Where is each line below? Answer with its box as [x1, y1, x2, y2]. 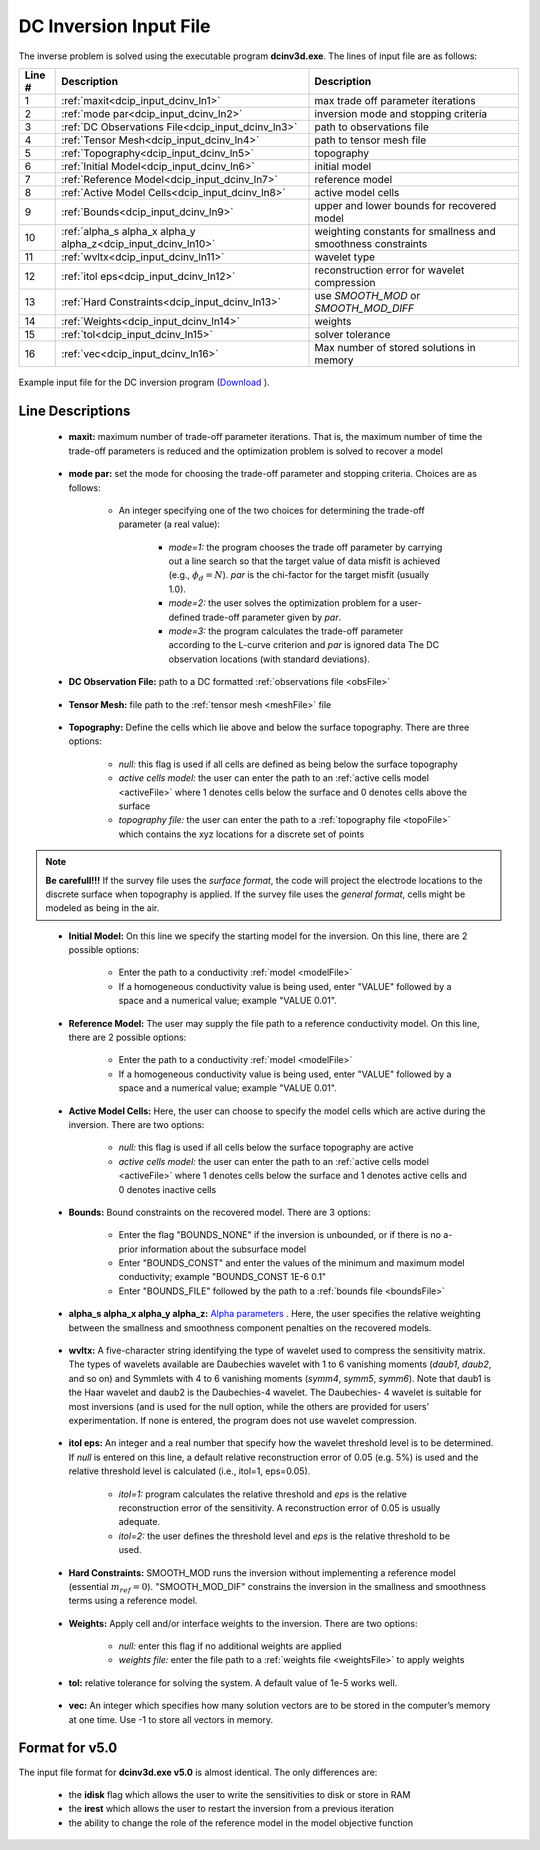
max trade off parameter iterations [314, 93, 476, 107]
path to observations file [314, 120, 430, 134]
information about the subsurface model [140, 1243, 307, 1255]
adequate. [118, 1516, 160, 1528]
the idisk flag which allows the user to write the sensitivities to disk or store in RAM [68, 1788, 411, 1800]
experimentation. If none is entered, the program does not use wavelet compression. [68, 1415, 417, 1426]
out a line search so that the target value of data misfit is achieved [168, 555, 441, 567]
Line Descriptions [18, 402, 131, 419]
